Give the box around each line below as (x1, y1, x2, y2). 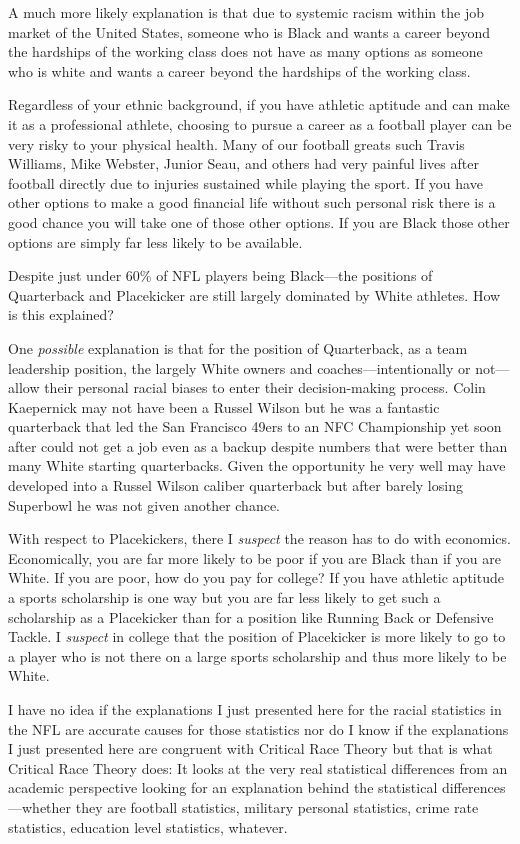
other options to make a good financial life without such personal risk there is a (8, 192, 496, 213)
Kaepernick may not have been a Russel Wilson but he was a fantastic (8, 396, 440, 417)
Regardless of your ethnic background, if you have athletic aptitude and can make (8, 94, 510, 115)
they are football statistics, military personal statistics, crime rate (75, 796, 479, 817)
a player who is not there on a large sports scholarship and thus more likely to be (8, 645, 507, 666)
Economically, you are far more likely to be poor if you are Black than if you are (8, 547, 501, 568)
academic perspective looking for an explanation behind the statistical (8, 777, 438, 798)
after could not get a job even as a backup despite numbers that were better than (8, 435, 508, 456)
